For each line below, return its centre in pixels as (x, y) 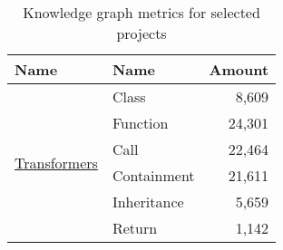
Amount (239, 69)
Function (140, 123)
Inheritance (148, 202)
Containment (153, 175)
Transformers (56, 162)
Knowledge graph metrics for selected (141, 12)
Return (135, 228)
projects (141, 33)
